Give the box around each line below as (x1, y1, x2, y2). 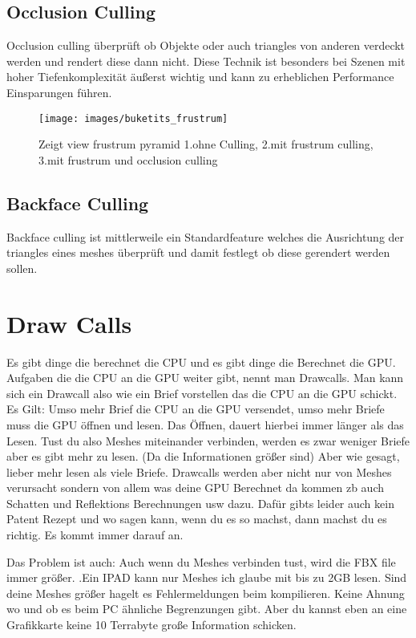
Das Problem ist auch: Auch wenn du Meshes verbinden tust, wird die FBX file (6, 553, 396, 570)
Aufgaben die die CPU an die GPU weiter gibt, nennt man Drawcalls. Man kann (6, 369, 404, 386)
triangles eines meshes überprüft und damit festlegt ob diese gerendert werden (6, 244, 390, 261)
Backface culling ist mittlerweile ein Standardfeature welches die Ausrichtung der (6, 228, 405, 245)
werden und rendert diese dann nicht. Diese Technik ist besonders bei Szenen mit (6, 52, 406, 69)
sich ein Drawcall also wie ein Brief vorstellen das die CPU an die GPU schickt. (6, 384, 398, 401)
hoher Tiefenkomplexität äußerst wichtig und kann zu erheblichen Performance (6, 68, 394, 85)
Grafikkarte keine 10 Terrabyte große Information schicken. (6, 616, 297, 633)
